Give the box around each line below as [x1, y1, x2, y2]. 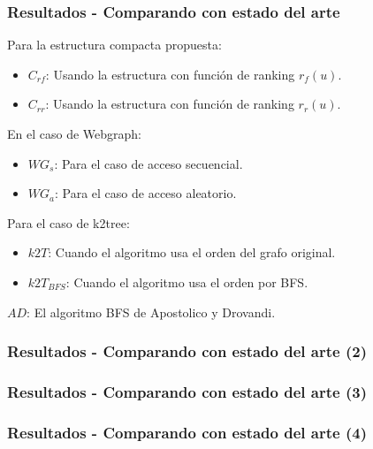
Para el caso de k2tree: [7, 213, 130, 232]
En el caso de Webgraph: [7, 125, 141, 142]
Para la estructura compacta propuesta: [7, 35, 222, 54]
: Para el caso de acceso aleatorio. [55, 184, 237, 202]
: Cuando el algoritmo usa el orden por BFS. [65, 272, 308, 291]
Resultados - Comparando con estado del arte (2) [7, 340, 367, 362]
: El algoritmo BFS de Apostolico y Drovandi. [27, 302, 276, 321]
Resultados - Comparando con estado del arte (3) [7, 380, 367, 402]
